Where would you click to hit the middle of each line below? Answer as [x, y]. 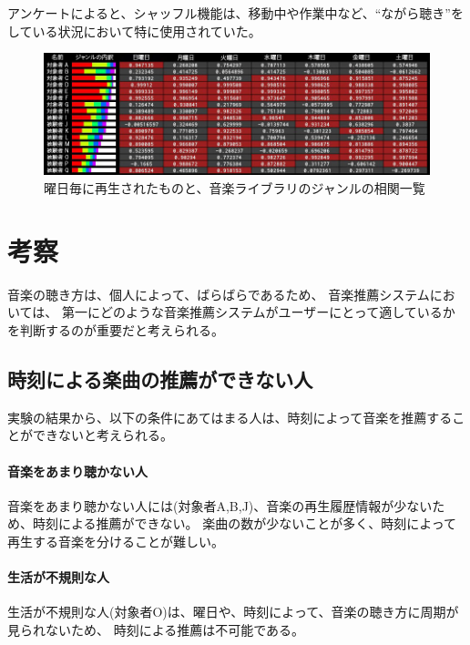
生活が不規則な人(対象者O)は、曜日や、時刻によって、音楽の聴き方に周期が [233, 612]
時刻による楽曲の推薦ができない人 [160, 379]
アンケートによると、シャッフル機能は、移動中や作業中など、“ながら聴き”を [235, 13]
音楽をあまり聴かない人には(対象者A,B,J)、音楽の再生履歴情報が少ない [220, 505]
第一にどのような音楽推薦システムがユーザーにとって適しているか [258, 312]
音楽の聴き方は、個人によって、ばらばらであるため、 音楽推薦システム [219, 294]
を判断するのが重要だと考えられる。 [116, 329]
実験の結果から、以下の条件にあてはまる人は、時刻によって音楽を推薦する [230, 417]
